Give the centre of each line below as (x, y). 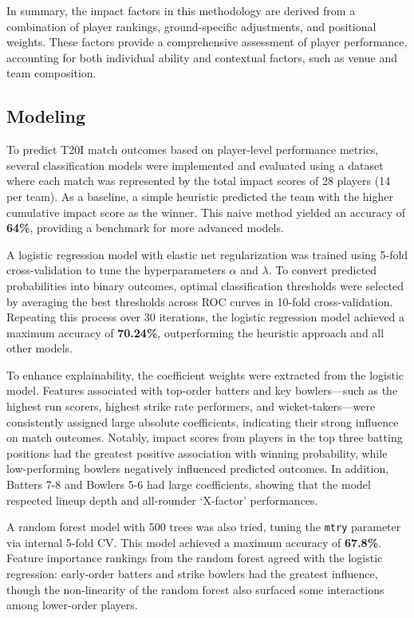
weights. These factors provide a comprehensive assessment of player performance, (207, 42)
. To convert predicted (323, 270)
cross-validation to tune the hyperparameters (116, 270)
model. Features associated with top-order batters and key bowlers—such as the (202, 390)
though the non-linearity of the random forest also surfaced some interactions (195, 589)
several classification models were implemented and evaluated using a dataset (195, 165)
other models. (39, 348)
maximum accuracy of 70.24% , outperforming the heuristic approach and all (195, 332)
